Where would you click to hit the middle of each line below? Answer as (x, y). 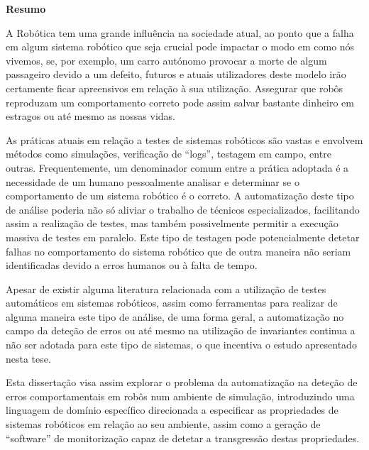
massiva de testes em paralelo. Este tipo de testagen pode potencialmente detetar (183, 237)
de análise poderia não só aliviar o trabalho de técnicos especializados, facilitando (183, 209)
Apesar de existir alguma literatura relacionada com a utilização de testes (166, 289)
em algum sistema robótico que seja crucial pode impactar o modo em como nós (180, 46)
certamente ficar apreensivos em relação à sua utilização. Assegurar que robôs (175, 88)
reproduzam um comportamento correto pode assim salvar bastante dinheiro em (180, 102)
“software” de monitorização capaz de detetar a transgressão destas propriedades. (183, 438)
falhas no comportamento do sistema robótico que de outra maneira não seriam (178, 251)
